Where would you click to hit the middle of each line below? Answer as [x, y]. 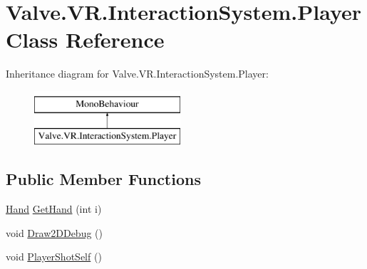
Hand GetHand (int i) [54, 209]
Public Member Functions [103, 179]
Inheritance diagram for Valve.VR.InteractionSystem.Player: [137, 74]
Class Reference [85, 39]
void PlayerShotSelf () [54, 257]
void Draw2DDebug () [54, 232]
